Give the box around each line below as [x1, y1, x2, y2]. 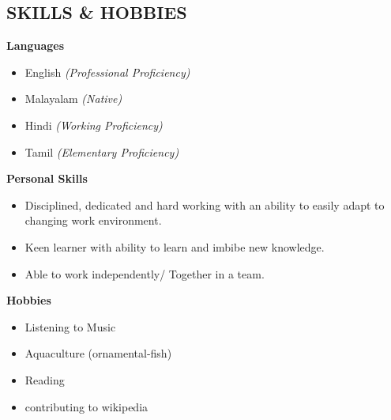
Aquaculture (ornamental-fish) [24, 345, 172, 361]
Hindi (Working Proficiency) [24, 116, 163, 133]
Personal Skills [6, 170, 88, 187]
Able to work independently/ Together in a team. [24, 265, 265, 282]
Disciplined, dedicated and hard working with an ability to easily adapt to [24, 196, 385, 213]
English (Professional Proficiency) [24, 63, 190, 80]
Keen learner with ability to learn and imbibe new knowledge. [24, 238, 325, 255]
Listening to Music [24, 318, 116, 335]
